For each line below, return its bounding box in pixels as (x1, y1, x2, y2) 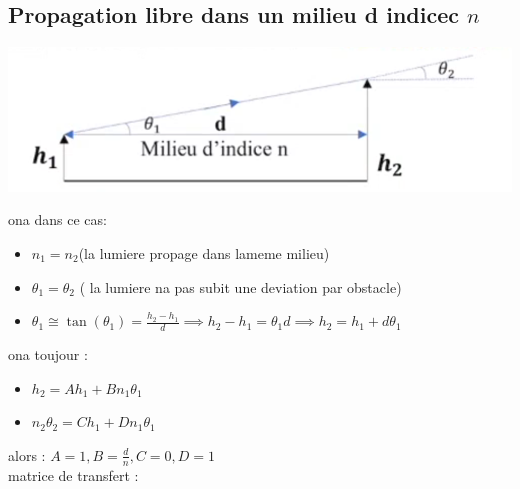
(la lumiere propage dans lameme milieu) (78, 242, 330, 263)
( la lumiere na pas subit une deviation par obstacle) (79, 276, 402, 297)
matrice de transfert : (8, 464, 139, 485)
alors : (8, 444, 46, 465)
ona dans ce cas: (8, 209, 107, 230)
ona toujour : (8, 343, 88, 364)
